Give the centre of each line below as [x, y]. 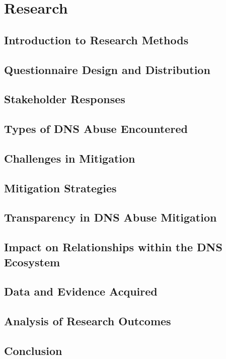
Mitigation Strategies [60, 188]
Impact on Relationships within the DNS [113, 247]
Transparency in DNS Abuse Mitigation [110, 217]
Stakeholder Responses [65, 99]
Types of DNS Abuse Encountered [96, 129]
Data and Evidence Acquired [81, 291]
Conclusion [33, 350]
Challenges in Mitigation [70, 158]
